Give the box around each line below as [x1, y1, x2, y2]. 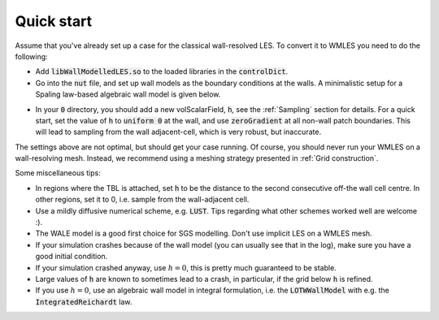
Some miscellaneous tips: [15, 168, 101, 178]
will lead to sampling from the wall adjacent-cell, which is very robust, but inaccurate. [35, 127, 321, 137]
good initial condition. [35, 252, 108, 262]
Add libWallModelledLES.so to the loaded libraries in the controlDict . [35, 67, 289, 76]
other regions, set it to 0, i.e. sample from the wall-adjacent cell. [35, 195, 250, 205]
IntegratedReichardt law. [35, 296, 133, 306]
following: [15, 51, 48, 61]
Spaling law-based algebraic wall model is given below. [35, 89, 221, 99]
